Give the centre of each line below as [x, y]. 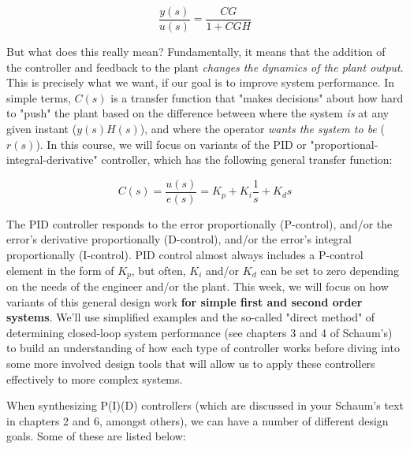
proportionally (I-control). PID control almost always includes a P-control [185, 255]
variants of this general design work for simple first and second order [184, 301]
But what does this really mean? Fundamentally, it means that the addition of [196, 52]
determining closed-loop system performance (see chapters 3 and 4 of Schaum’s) [199, 332]
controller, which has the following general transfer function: [247, 160]
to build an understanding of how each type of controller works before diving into [203, 348]
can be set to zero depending [330, 270]
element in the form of [60, 270]
